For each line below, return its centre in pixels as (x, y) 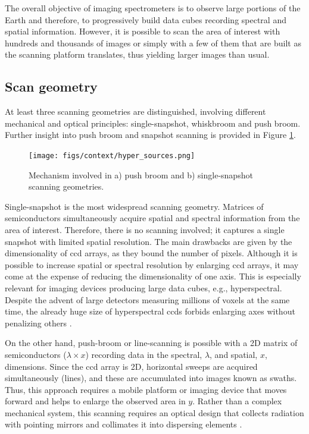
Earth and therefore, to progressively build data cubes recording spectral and (146, 19)
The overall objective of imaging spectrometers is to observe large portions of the (153, 8)
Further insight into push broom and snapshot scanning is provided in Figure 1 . (150, 135)
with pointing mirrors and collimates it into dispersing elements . (124, 424)
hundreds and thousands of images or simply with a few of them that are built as (153, 43)
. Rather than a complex (237, 401)
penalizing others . (38, 323)
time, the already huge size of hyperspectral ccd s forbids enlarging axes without (150, 311)
